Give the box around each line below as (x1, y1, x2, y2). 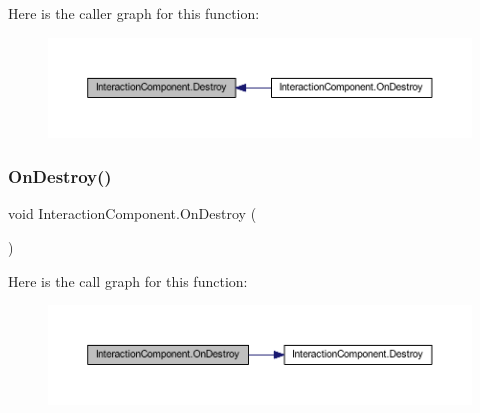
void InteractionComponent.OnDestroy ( (8, 203, 257, 224)
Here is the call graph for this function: (8, 270, 248, 291)
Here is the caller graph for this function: (8, 3, 260, 23)
